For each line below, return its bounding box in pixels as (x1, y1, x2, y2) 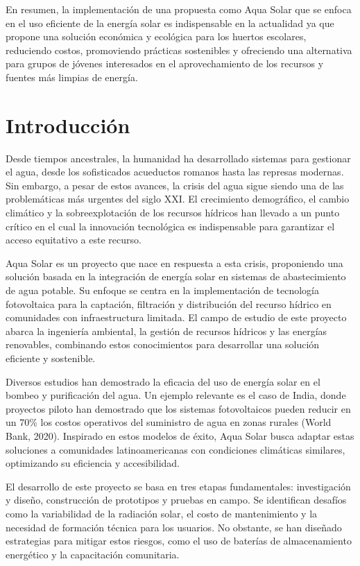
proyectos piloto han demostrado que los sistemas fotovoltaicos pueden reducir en (6, 401, 351, 415)
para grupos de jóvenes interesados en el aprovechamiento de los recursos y (6, 56, 324, 71)
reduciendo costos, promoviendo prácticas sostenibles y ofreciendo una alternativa (6, 42, 352, 57)
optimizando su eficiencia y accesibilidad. (6, 456, 180, 470)
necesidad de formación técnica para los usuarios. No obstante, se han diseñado (6, 520, 342, 534)
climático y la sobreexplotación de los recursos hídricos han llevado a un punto (6, 205, 340, 220)
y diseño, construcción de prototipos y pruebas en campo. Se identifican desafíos (6, 492, 347, 507)
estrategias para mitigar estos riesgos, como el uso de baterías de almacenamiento (6, 533, 352, 548)
